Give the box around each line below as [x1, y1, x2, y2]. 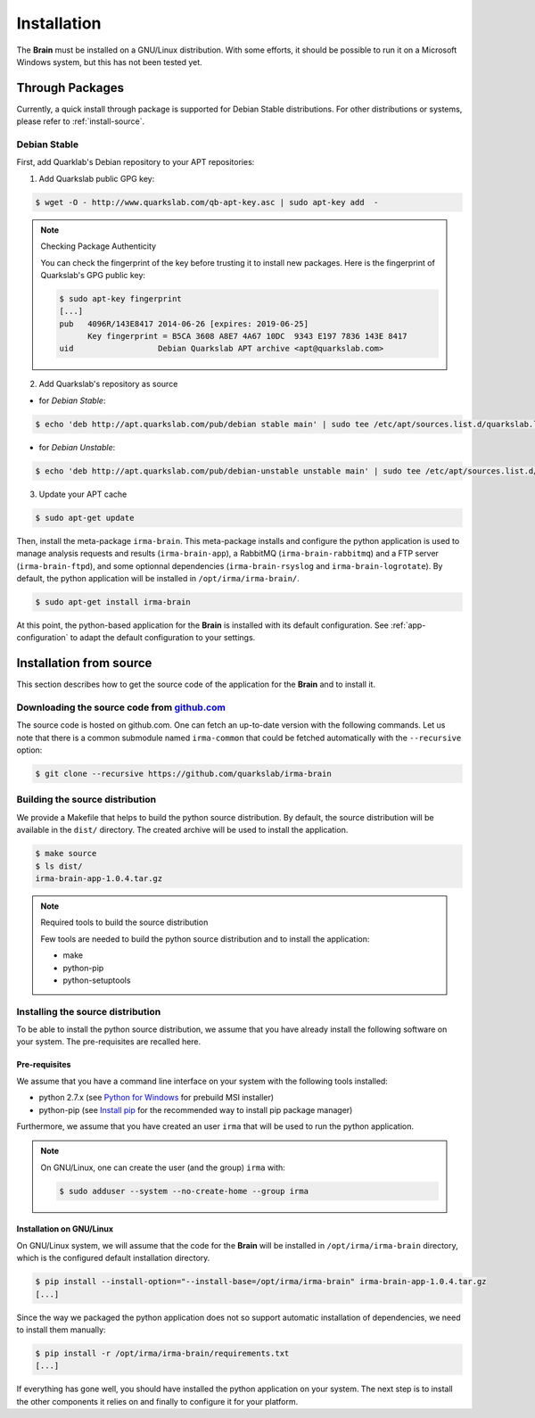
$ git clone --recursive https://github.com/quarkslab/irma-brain [35, 769, 332, 779]
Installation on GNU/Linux [16, 1224, 114, 1234]
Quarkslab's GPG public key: [40, 269, 146, 280]
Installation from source [16, 655, 152, 671]
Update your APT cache [38, 489, 128, 499]
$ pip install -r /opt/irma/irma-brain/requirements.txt [35, 1348, 290, 1358]
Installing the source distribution [16, 1005, 161, 1018]
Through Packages [16, 80, 125, 95]
